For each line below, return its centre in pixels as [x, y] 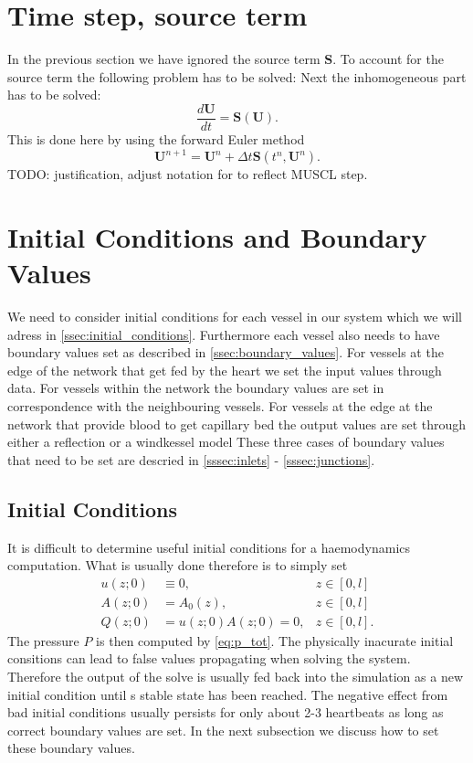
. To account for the [388, 59]
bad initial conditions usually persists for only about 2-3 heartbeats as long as [226, 712]
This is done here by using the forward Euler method [156, 138]
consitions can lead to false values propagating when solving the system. [209, 658]
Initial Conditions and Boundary [217, 236]
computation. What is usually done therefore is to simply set [178, 565]
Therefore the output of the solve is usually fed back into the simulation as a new [235, 676]
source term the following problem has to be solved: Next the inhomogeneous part [237, 76]
